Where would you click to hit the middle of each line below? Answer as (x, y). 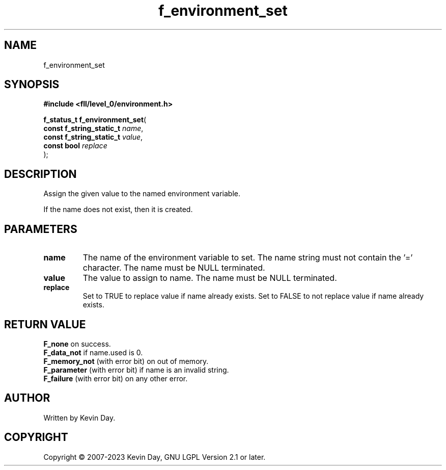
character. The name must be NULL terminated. (174, 268)
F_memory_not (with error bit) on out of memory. (126, 361)
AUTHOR (27, 398)
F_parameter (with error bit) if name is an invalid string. (136, 370)
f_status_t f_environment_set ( (95, 120)
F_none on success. (77, 344)
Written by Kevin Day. (79, 417)
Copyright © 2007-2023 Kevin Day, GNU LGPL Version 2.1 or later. (155, 457)
